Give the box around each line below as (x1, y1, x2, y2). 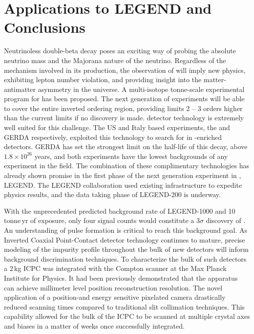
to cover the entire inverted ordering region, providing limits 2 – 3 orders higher (4, 103, 243, 113)
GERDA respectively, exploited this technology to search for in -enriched (4, 132, 222, 142)
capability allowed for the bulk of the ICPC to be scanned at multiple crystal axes (4, 311, 250, 321)
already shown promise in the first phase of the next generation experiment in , (4, 170, 241, 180)
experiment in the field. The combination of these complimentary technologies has (4, 160, 249, 171)
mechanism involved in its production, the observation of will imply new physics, (4, 65, 246, 75)
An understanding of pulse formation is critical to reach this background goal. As (4, 225, 248, 235)
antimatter (4, 84, 36, 94)
